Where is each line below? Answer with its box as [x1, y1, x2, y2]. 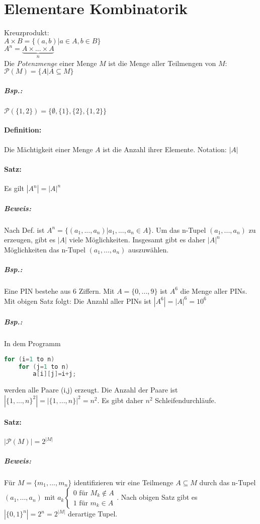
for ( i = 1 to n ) [4, 355, 55, 363]
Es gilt [4, 183, 24, 193]
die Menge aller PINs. [180, 285, 247, 296]
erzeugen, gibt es [4, 234, 55, 245]
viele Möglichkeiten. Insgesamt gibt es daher [69, 234, 206, 245]
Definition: [4, 124, 42, 135]
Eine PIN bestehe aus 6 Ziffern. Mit [4, 285, 115, 296]
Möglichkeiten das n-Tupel [4, 244, 85, 254]
